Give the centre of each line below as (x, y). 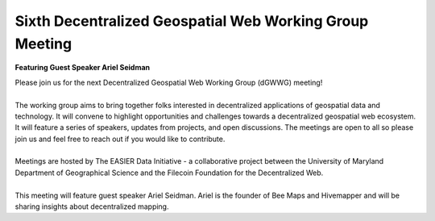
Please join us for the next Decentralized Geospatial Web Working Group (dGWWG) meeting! (169, 82)
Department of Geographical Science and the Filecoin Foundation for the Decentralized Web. (169, 173)
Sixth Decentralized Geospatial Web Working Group (192, 21)
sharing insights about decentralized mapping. (92, 206)
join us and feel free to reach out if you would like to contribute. (120, 139)
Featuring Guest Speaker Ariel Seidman (83, 68)
